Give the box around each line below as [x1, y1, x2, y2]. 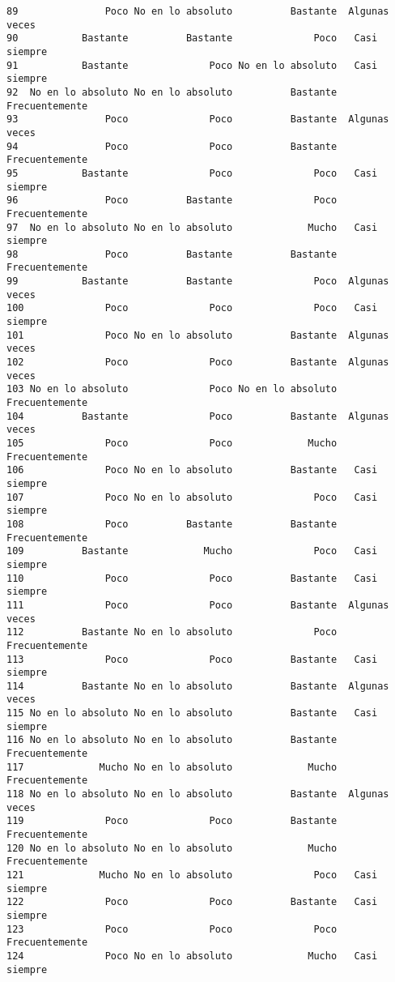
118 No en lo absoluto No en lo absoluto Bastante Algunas [6, 788, 389, 801]
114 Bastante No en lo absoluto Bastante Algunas [6, 680, 389, 692]
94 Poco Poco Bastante [6, 140, 338, 152]
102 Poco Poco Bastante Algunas [6, 357, 389, 369]
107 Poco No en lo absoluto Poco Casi [6, 491, 378, 503]
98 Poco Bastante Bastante [6, 248, 338, 260]
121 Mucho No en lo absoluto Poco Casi [6, 869, 378, 881]
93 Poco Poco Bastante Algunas [6, 113, 389, 126]
